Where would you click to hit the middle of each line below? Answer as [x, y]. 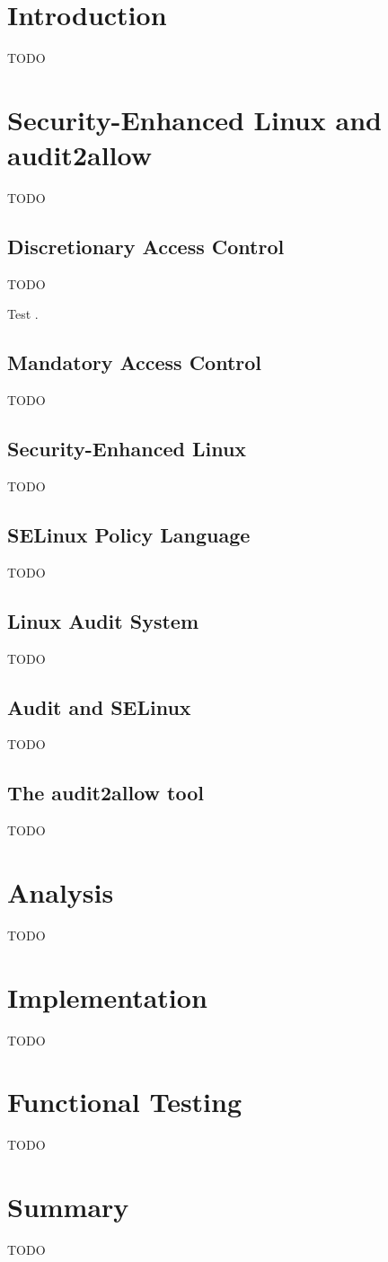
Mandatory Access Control [135, 362]
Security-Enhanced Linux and [194, 119]
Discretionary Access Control [146, 247]
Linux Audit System [103, 620]
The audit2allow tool [106, 793]
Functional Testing [125, 1102]
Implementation [107, 997]
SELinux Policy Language [129, 534]
